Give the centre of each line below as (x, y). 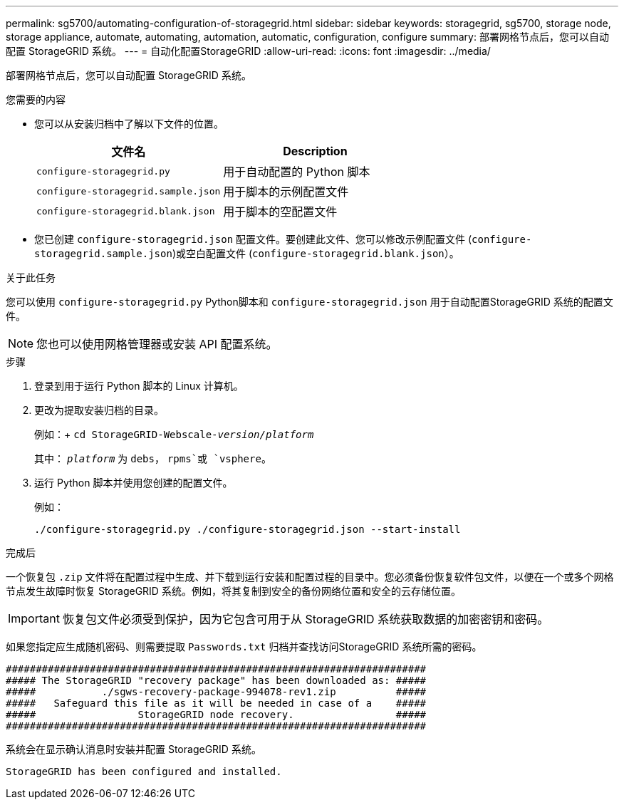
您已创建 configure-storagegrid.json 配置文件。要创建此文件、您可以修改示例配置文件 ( (253, 239)
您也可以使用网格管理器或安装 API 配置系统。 (157, 344)
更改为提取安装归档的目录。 (99, 410)
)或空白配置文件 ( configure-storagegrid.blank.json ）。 (316, 253)
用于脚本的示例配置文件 (286, 192)
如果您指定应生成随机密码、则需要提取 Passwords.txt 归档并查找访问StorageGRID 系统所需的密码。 (244, 646)
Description (315, 151)
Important (34, 618)
